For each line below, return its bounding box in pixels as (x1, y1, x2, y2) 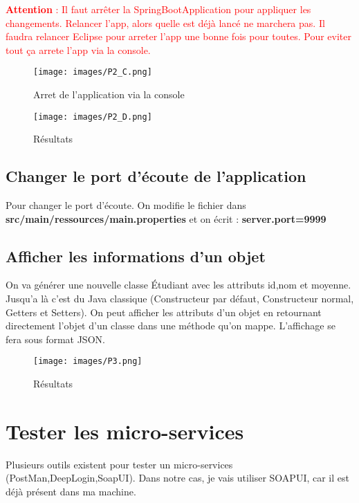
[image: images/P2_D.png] (33, 111, 152, 122)
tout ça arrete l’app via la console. (6, 42, 151, 57)
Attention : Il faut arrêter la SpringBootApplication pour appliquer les (6, 2, 311, 16)
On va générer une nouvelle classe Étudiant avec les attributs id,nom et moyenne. (6, 277, 351, 292)
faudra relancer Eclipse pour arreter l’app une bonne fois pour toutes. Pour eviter (6, 29, 352, 44)
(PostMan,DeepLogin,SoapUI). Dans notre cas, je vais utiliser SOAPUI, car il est (6, 470, 349, 485)
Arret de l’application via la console (33, 87, 185, 102)
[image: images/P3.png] (33, 356, 142, 367)
